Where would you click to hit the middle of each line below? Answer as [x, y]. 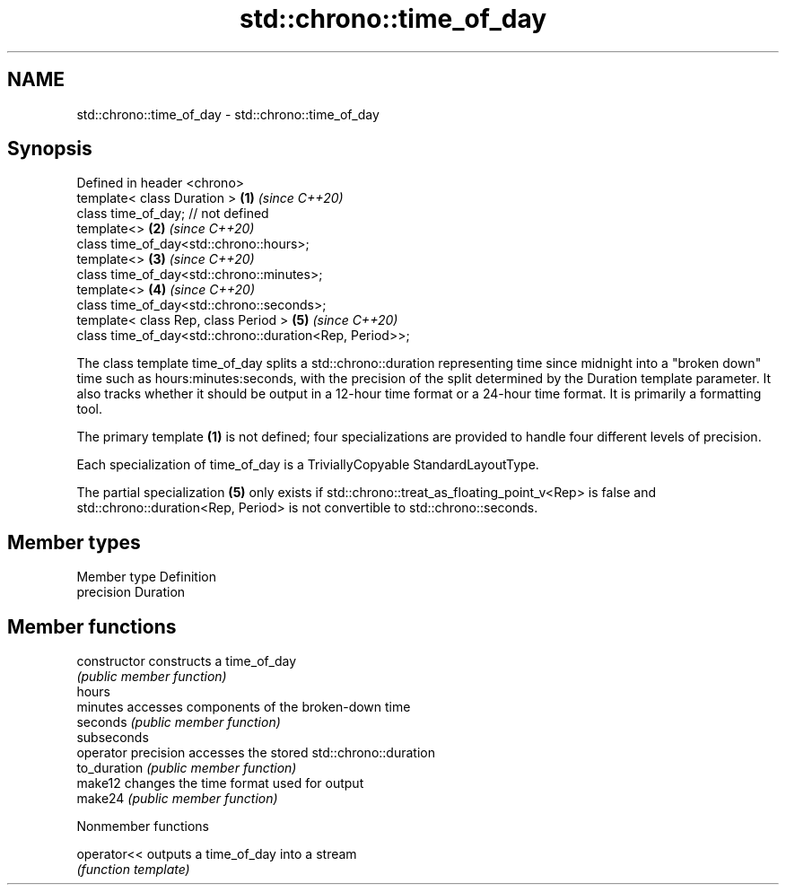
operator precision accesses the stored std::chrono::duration [256, 753]
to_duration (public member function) [187, 768]
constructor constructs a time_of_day [187, 661]
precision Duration [131, 592]
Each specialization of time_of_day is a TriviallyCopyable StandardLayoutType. [308, 465]
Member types [74, 542]
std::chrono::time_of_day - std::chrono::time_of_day [228, 114]
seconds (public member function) [179, 722]
